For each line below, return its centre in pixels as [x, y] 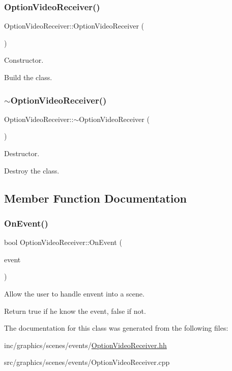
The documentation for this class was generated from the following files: [116, 328]
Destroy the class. [32, 170]
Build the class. [28, 77]
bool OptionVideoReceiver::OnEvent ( [63, 242]
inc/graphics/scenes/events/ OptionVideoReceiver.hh [85, 345]
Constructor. [24, 60]
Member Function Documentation [96, 198]
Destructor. [22, 153]
